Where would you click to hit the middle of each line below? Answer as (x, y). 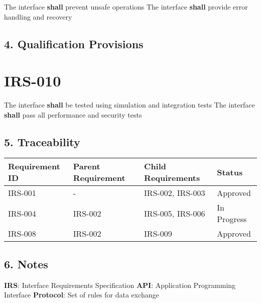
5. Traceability (42, 141)
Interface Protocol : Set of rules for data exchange (82, 295)
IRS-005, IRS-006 (175, 213)
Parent (87, 166)
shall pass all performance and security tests (73, 114)
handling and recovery (38, 16)
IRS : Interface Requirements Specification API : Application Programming (120, 285)
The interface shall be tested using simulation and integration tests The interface (129, 105)
